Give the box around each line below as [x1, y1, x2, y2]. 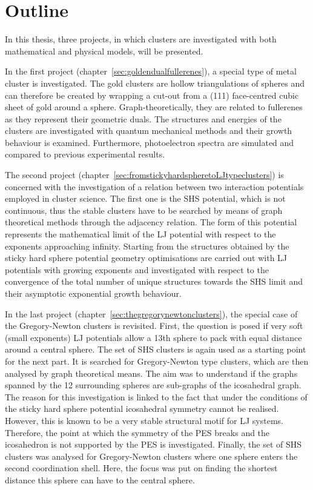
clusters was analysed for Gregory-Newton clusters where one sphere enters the [5, 449, 298, 462]
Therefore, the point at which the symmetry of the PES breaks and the [5, 426, 270, 439]
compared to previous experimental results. [5, 148, 165, 161]
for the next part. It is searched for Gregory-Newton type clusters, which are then [5, 354, 309, 367]
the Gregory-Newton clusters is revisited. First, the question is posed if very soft [5, 319, 303, 332]
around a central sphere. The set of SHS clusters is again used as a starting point [5, 343, 306, 356]
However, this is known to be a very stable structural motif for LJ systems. [5, 414, 283, 426]
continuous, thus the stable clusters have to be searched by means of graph [5, 204, 283, 216]
